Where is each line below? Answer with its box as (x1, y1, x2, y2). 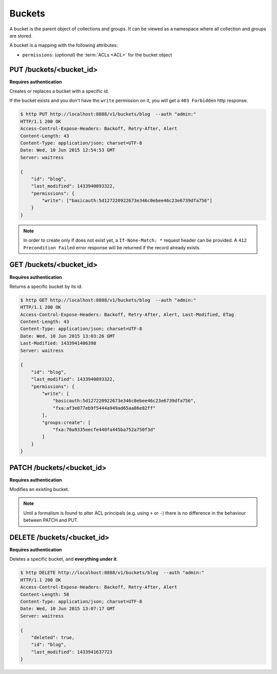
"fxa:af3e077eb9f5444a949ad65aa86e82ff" (52, 405, 156, 411)
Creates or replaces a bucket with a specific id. (9, 88, 109, 95)
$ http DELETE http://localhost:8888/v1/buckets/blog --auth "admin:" (20, 570, 205, 576)
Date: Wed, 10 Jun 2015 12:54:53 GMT (20, 147, 115, 153)
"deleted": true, (31, 634, 75, 640)
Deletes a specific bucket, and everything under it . (9, 556, 118, 562)
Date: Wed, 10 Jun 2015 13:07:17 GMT (20, 606, 115, 612)
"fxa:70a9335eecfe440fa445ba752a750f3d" (52, 427, 156, 432)
